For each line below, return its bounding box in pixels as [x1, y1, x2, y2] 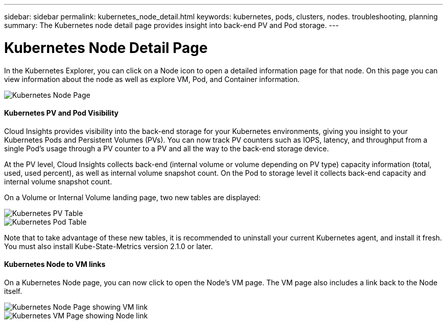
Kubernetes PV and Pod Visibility [4, 109, 119, 118]
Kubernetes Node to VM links [4, 260, 106, 269]
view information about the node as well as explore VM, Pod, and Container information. [4, 74, 300, 84]
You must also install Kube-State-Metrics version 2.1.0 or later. [4, 241, 213, 251]
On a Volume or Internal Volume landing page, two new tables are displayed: [4, 193, 261, 202]
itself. [4, 286, 22, 295]
